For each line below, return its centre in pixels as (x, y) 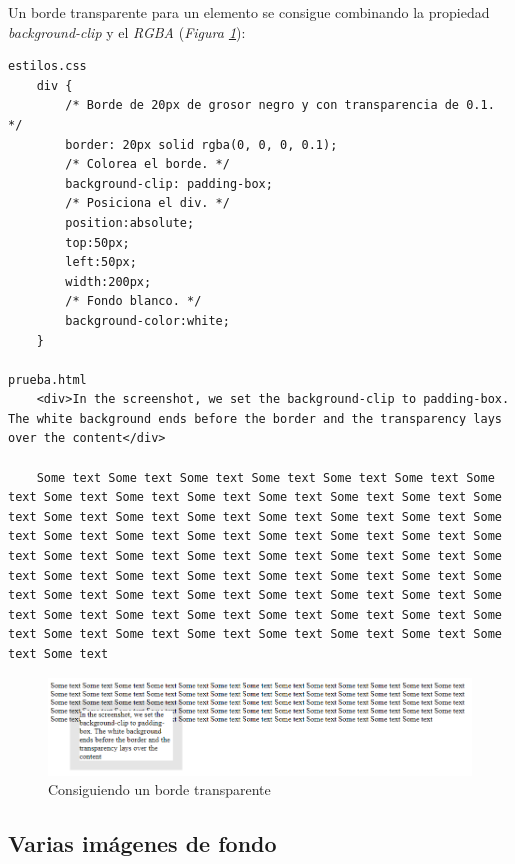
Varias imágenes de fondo (142, 843)
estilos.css (47, 66)
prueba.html (47, 379)
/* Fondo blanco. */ (133, 301)
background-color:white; (147, 320)
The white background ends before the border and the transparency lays (255, 418)
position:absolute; (130, 222)
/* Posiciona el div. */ (147, 203)
